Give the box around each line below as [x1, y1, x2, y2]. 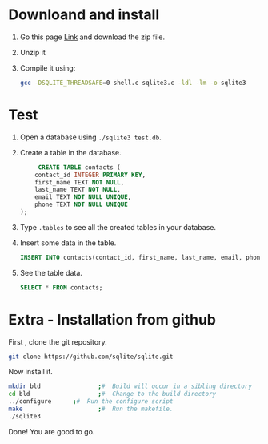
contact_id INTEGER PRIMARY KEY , [34, 171, 146, 179]
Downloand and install [8, 6, 160, 24]
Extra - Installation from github [8, 310, 216, 329]
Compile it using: [19, 63, 76, 73]
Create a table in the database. [19, 147, 122, 157]
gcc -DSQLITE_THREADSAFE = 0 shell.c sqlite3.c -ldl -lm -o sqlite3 [19, 79, 246, 87]
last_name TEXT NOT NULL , [34, 186, 122, 194]
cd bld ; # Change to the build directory [8, 390, 217, 398]
